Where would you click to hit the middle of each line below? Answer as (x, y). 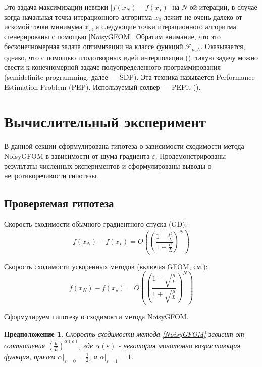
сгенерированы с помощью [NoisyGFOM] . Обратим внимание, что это (112, 36)
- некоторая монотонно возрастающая (179, 345)
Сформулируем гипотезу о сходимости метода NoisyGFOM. (96, 317)
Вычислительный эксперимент (105, 122)
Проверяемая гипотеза (59, 203)
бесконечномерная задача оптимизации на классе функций (94, 46)
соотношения (25, 345)
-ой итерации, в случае (222, 7)
